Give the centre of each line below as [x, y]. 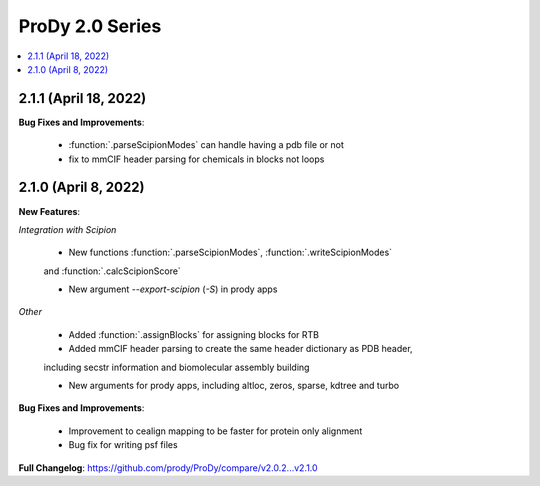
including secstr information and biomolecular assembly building [176, 367]
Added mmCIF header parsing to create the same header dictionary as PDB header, [241, 349]
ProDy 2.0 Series [90, 26]
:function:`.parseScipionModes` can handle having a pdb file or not [206, 145]
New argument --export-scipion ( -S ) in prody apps [173, 289]
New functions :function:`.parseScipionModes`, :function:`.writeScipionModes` [230, 252]
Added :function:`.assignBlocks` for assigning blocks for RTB [194, 334]
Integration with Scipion [67, 229]
